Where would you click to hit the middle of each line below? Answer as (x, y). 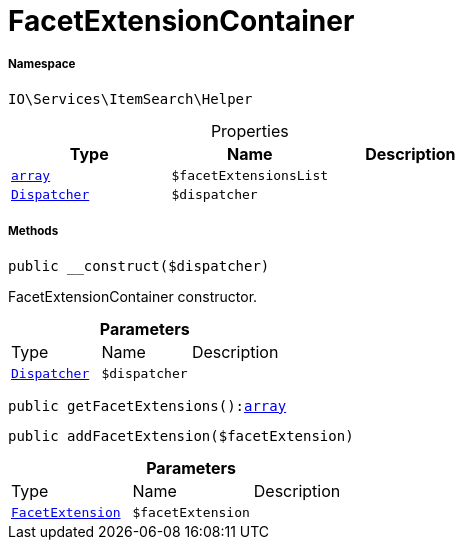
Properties (249, 130)
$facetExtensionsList (250, 175)
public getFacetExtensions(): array (147, 405)
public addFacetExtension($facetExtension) (181, 435)
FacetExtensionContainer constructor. (133, 296)
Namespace (42, 64)
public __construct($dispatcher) (139, 265)
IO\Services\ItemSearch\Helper (130, 98)
